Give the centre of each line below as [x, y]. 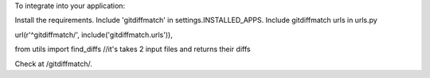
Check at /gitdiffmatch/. [54, 64]
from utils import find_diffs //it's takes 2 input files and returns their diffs [133, 49]
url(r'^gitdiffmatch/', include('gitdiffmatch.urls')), [94, 35]
